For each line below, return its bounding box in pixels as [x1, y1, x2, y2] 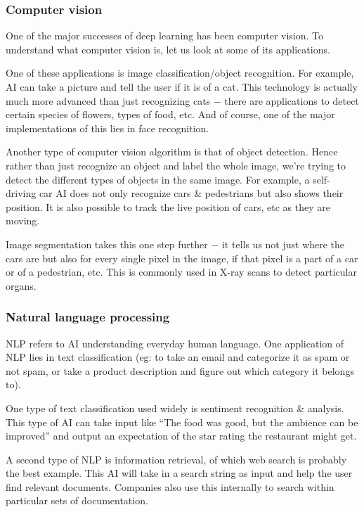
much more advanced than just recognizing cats [6, 93, 211, 108]
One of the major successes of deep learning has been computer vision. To [6, 28, 324, 43]
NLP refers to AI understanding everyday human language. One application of [6, 335, 344, 350]
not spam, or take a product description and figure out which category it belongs [6, 363, 354, 378]
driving [6, 186, 37, 200]
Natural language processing [6, 308, 170, 326]
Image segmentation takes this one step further [6, 236, 208, 251]
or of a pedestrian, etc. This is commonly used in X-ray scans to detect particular [6, 264, 357, 279]
